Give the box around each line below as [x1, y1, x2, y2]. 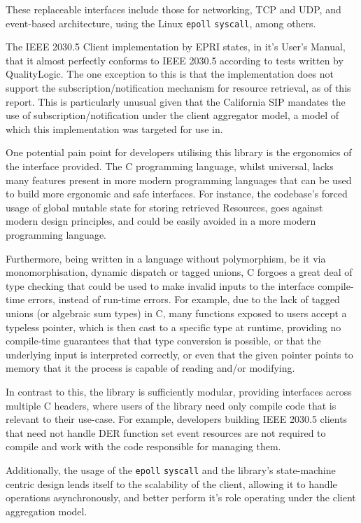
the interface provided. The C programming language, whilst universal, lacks [6, 159, 334, 173]
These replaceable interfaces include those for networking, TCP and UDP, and [6, 2, 341, 16]
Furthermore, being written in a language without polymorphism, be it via [6, 251, 326, 265]
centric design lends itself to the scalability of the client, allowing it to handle [6, 476, 337, 491]
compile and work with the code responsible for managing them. [6, 439, 281, 454]
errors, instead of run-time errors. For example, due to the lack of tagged [27, 292, 340, 307]
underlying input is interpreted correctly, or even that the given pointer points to [6, 347, 353, 361]
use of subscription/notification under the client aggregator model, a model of [6, 108, 339, 123]
